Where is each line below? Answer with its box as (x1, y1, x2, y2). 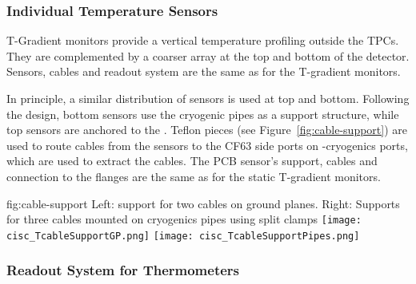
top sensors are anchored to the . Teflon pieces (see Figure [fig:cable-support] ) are (6, 121, 407, 138)
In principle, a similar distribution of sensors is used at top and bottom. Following (6, 90, 410, 106)
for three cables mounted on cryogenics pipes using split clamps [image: (6, 211, 362, 227)
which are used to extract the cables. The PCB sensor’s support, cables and (6, 152, 378, 169)
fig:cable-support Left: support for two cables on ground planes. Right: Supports (6, 195, 400, 211)
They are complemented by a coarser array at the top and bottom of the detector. (6, 47, 410, 64)
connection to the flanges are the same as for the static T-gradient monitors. (6, 168, 381, 184)
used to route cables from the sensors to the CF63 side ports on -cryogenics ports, (6, 136, 408, 153)
